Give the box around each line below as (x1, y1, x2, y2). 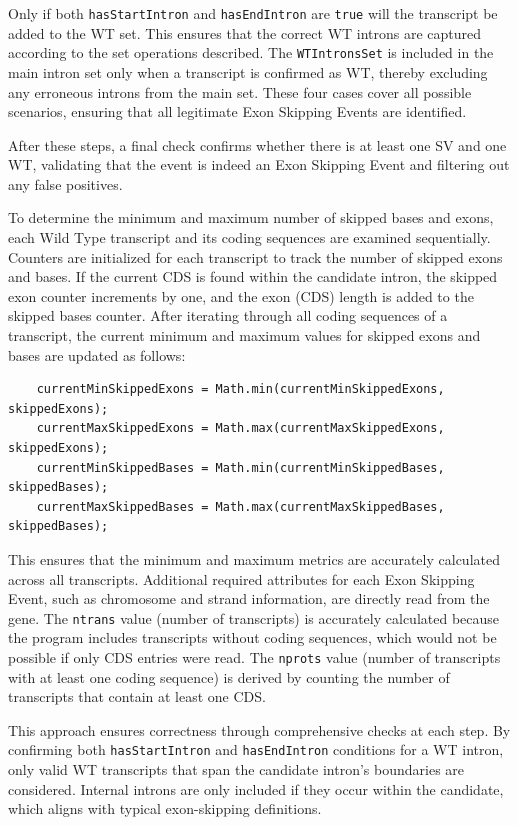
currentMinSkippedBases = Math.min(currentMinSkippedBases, (36, 460, 445, 475)
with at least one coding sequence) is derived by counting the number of (8, 666, 450, 687)
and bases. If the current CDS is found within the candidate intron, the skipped (8, 266, 498, 287)
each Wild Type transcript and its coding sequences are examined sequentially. (8, 227, 491, 248)
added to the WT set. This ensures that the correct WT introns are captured (8, 22, 482, 43)
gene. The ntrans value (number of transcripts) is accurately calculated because (8, 607, 500, 628)
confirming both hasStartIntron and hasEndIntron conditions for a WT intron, (8, 739, 504, 760)
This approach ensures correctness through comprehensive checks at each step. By (8, 719, 511, 740)
